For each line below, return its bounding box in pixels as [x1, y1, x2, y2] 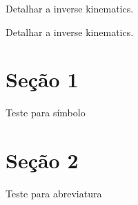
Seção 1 [6, 65, 79, 93]
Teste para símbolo [6, 105, 86, 120]
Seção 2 [6, 146, 79, 175]
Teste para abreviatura [6, 186, 102, 201]
